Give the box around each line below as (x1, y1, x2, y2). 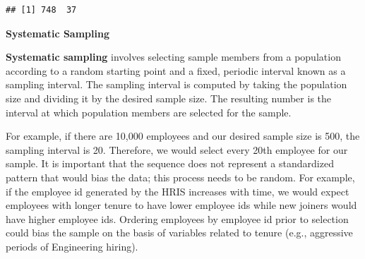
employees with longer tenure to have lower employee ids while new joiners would (6, 198, 357, 212)
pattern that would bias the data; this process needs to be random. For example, (6, 169, 355, 184)
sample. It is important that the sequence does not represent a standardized (6, 156, 334, 171)
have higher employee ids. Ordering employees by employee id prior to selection (6, 211, 349, 226)
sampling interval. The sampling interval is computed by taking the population (6, 77, 347, 92)
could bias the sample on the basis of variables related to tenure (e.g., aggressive (6, 225, 353, 240)
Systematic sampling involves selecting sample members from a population (6, 49, 341, 64)
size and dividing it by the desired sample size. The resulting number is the (6, 90, 332, 105)
